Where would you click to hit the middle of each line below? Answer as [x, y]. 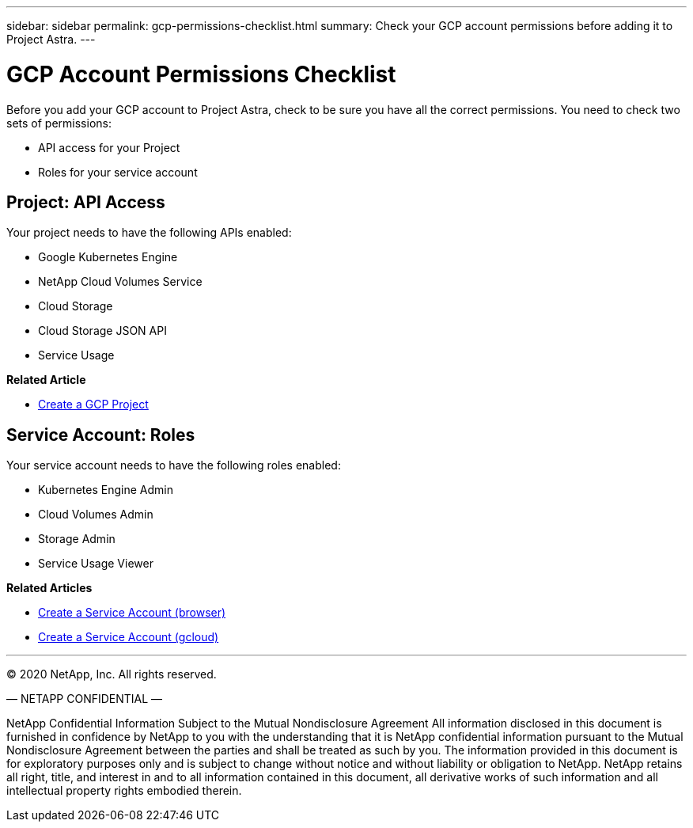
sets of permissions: [59, 123]
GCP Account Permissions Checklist [201, 74]
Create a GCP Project [93, 405]
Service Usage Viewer [96, 564]
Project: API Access [86, 202]
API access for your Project [109, 147]
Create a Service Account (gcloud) [129, 637]
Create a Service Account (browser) [132, 613]
